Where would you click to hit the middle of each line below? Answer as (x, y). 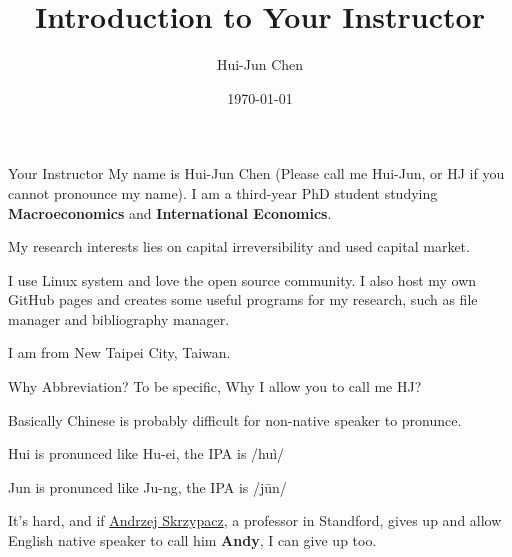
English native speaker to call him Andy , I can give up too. (192, 540)
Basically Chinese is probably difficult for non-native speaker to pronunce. (235, 419)
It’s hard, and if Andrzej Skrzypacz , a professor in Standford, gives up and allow (255, 520)
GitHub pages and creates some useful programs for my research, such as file (243, 299)
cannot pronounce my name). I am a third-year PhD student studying (223, 192)
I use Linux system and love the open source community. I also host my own (242, 279)
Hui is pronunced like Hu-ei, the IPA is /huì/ (146, 453)
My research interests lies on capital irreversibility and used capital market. (239, 246)
